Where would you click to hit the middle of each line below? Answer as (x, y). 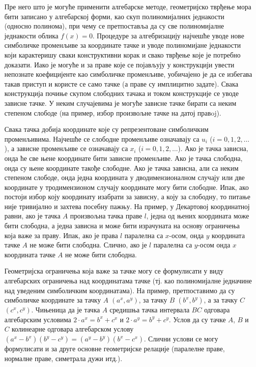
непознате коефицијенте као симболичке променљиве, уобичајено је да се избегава (128, 74)
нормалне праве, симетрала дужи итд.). (63, 358)
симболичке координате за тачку (53, 300)
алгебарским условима (38, 319)
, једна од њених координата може (198, 216)
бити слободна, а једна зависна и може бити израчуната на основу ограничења (122, 226)
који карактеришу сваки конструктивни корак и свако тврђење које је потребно (123, 54)
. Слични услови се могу (181, 338)
